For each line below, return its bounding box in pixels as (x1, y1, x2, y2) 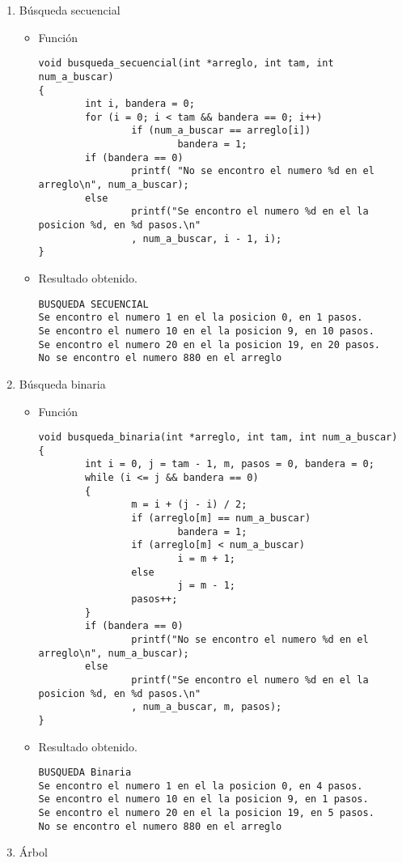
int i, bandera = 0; (84, 98, 195, 110)
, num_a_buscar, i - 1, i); (131, 232, 282, 244)
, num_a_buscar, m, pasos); (131, 701, 282, 713)
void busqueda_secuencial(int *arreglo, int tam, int (38, 57, 334, 70)
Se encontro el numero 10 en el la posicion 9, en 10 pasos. (38, 325, 374, 337)
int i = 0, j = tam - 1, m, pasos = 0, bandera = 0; (84, 458, 374, 470)
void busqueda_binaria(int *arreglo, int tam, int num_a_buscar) (38, 431, 398, 444)
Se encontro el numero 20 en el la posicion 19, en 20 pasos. (38, 338, 380, 351)
